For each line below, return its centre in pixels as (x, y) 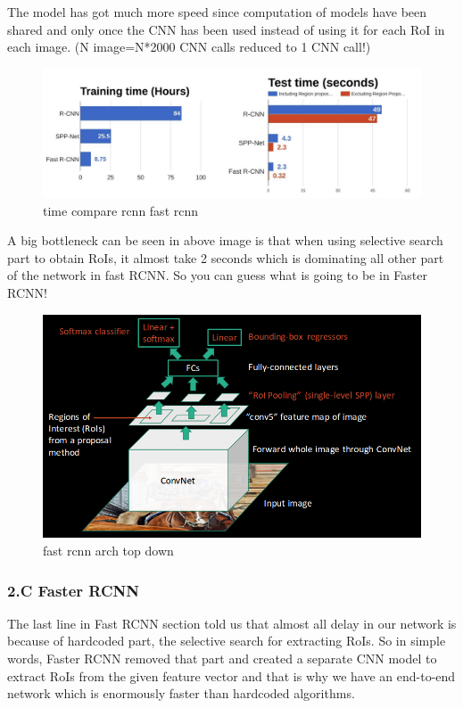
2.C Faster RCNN (73, 590)
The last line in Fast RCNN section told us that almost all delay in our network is (232, 623)
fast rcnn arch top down (108, 551)
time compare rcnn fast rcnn (121, 210)
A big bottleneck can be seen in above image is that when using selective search (225, 240)
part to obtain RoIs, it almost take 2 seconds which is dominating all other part (226, 257)
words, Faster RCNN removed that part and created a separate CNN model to (222, 659)
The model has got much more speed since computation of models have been (217, 12)
